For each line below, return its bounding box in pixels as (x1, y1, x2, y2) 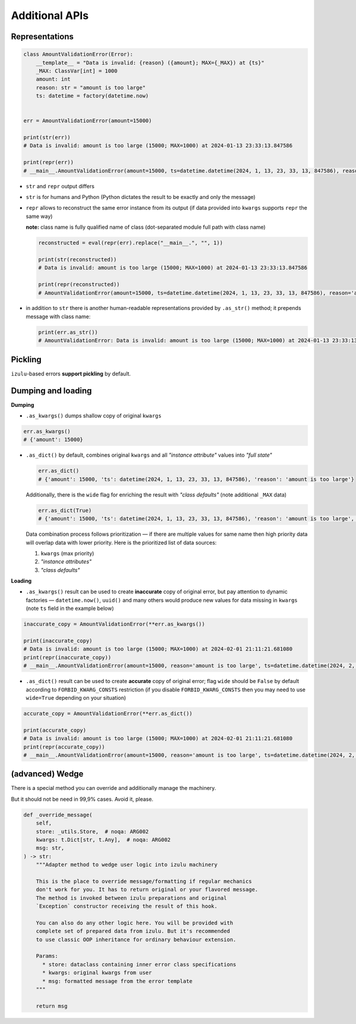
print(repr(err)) (23, 159, 74, 166)
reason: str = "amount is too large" (36, 84, 146, 91)
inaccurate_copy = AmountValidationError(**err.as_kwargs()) (23, 621, 205, 628)
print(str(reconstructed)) (38, 256, 117, 263)
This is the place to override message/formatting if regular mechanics (36, 878, 252, 884)
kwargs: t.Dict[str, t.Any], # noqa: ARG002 (36, 836, 171, 843)
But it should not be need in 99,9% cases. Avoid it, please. (11, 795, 154, 802)
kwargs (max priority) (40, 549, 94, 557)
